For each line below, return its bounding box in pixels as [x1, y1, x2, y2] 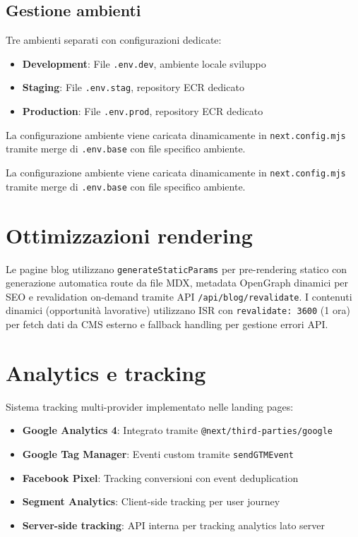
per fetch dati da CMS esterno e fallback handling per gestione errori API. [6, 317, 328, 332]
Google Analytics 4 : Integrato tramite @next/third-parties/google [22, 423, 333, 438]
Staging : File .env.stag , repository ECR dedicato [22, 80, 244, 95]
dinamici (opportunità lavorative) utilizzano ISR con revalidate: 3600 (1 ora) [6, 303, 350, 318]
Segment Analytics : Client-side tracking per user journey [22, 494, 280, 509]
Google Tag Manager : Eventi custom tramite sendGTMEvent [22, 447, 294, 461]
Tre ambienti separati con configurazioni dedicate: [6, 32, 222, 47]
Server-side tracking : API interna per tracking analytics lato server [22, 517, 326, 532]
